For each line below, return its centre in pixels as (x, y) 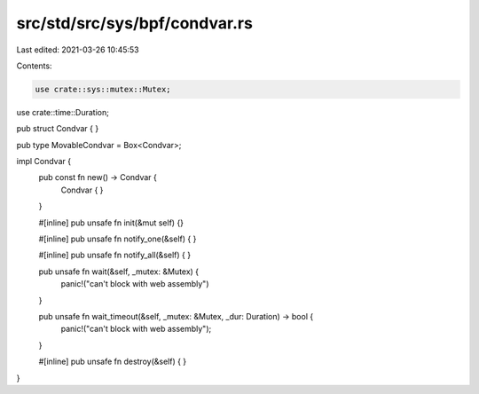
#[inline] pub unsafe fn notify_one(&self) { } (118, 239)
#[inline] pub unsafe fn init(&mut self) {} (111, 223)
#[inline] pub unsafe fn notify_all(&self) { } (114, 255)
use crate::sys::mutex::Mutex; (103, 89)
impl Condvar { (43, 162)
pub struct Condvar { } (58, 129)
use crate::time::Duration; (63, 112)
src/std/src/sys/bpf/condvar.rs (134, 23)
